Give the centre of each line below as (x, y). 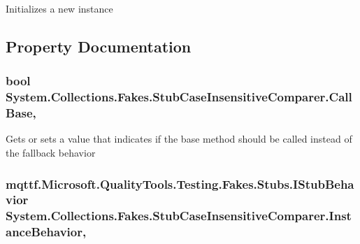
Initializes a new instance (59, 8)
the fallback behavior (51, 153)
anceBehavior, (46, 232)
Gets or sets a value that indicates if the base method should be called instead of (179, 139)
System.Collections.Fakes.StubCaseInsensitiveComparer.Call (179, 97)
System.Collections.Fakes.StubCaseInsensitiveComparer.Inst (179, 216)
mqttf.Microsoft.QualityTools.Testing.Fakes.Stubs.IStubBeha (180, 184)
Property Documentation (99, 46)
